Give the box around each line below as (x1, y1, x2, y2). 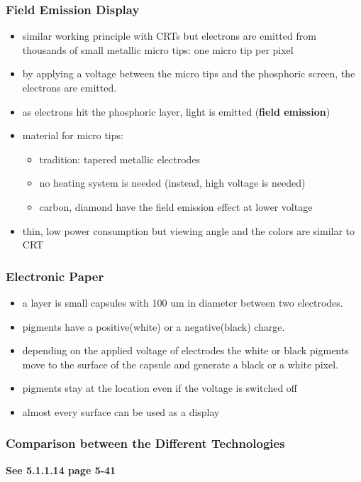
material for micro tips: (22, 128, 123, 143)
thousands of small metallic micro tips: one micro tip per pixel (22, 42, 294, 57)
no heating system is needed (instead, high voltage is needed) (39, 175, 306, 190)
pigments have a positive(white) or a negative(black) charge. (22, 319, 285, 334)
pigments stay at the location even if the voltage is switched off (22, 380, 297, 395)
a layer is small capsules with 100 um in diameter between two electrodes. (22, 295, 343, 310)
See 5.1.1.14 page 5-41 (6, 462, 116, 477)
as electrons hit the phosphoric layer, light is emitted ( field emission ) (22, 104, 331, 119)
